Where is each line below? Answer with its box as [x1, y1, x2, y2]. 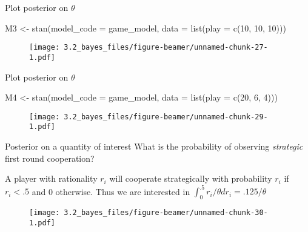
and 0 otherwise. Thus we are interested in [32, 185, 190, 197]
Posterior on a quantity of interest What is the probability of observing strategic [5, 140, 303, 152]
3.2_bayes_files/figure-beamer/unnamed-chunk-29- [64, 112, 268, 121]
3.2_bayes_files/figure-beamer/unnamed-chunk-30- [64, 208, 268, 217]
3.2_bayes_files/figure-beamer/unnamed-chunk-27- [64, 43, 268, 52]
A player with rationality [5, 172, 98, 185]
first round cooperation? [5, 151, 95, 164]
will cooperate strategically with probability [109, 172, 272, 185]
